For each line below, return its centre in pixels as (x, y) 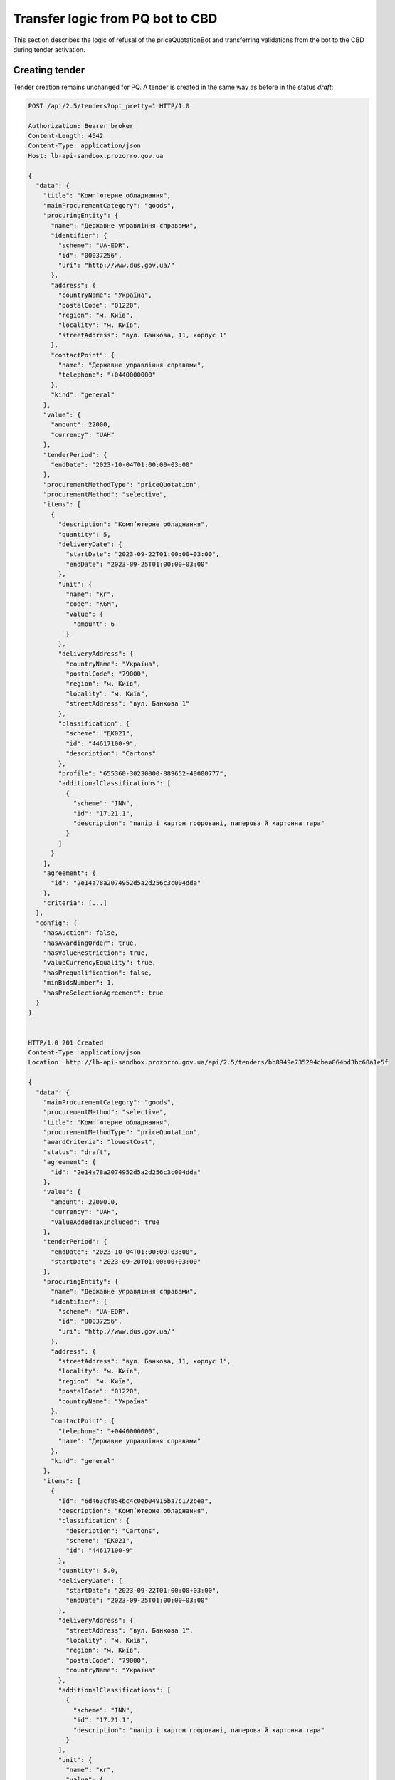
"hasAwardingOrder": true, (90, 943)
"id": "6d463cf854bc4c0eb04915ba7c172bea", (135, 1501)
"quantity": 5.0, (88, 1571)
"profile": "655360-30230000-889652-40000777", (143, 774)
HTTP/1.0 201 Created (66, 1042)
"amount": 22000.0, (85, 1202)
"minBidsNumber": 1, (79, 983)
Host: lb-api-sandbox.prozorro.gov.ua (96, 156)
